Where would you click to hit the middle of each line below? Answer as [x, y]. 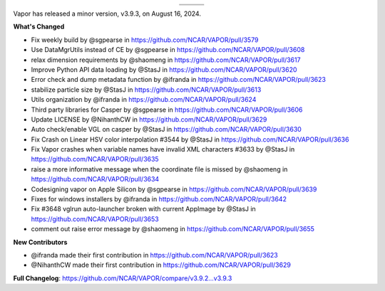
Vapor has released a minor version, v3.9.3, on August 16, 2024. [107, 14]
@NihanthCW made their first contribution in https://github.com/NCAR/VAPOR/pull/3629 [161, 265]
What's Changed [39, 27]
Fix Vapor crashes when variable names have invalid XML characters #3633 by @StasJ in [163, 149]
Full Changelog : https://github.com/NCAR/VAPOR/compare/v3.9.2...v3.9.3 [123, 278]
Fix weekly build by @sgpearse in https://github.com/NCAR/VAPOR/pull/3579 [145, 40]
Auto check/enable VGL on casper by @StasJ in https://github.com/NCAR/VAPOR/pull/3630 [166, 129]
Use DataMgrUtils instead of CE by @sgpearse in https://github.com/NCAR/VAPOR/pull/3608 [168, 50]
